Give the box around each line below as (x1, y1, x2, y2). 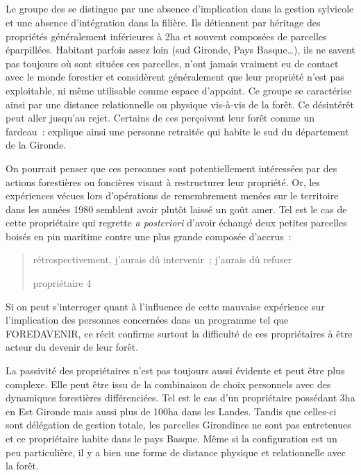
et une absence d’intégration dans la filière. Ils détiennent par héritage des (6, 15, 321, 29)
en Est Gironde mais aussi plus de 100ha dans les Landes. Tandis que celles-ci (6, 403, 337, 418)
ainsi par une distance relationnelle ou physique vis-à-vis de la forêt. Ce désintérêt (6, 97, 354, 111)
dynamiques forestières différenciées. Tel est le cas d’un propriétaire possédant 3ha (6, 390, 355, 405)
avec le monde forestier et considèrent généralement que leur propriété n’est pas (6, 69, 344, 84)
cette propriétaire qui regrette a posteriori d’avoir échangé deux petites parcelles (6, 215, 347, 230)
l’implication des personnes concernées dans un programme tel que (6, 312, 289, 327)
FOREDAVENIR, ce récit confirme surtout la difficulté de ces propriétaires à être (6, 326, 353, 340)
